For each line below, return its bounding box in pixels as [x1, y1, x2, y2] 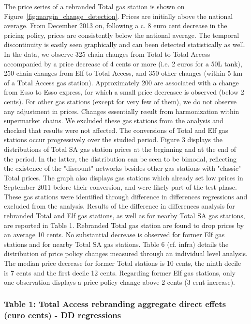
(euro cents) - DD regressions [4, 308, 121, 321]
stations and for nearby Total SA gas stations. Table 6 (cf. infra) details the [4, 239, 229, 249]
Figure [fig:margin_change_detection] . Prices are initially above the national [4, 11, 233, 21]
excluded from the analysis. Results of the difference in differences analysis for [4, 201, 235, 211]
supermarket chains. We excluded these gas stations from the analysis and [4, 115, 223, 126]
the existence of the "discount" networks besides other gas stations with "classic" [4, 163, 241, 173]
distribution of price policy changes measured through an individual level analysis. [4, 248, 248, 259]
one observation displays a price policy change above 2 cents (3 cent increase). [4, 277, 236, 287]
